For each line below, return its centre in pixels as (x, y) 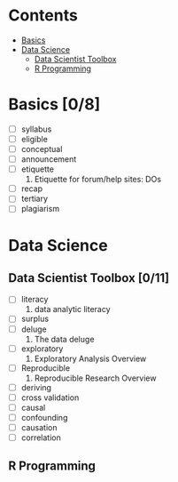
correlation (41, 438)
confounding (44, 417)
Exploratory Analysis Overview (90, 358)
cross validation (50, 398)
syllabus (36, 129)
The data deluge (64, 339)
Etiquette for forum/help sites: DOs (97, 180)
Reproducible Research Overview (95, 378)
